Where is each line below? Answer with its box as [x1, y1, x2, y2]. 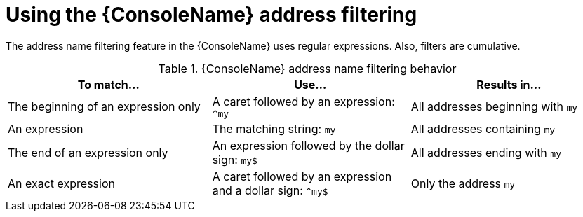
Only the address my [410, 176, 516, 190]
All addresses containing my [410, 121, 556, 136]
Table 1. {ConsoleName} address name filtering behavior [158, 61, 457, 76]
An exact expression [8, 176, 115, 190]
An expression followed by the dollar [212, 138, 405, 153]
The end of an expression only [8, 145, 168, 160]
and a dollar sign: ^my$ [212, 183, 328, 197]
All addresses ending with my [410, 145, 561, 160]
